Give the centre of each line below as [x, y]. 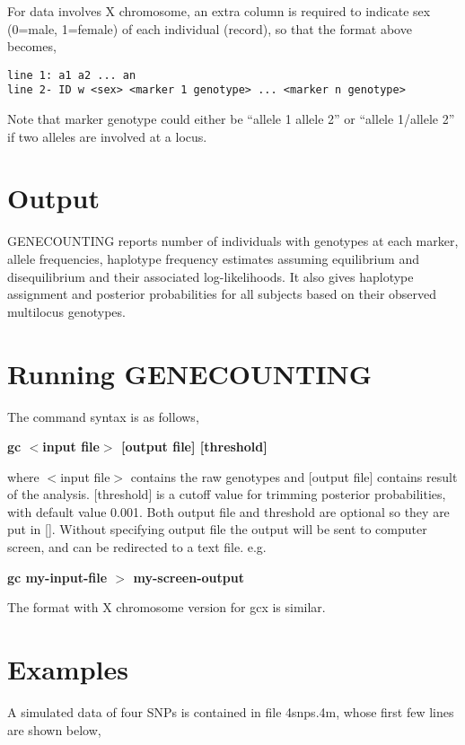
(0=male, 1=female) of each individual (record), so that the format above [210, 28]
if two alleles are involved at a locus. [107, 136]
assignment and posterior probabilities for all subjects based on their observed [222, 294]
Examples [68, 669]
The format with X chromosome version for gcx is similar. [167, 607]
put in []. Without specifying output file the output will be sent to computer [217, 529]
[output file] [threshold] [194, 447]
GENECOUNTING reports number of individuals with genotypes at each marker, [233, 241]
